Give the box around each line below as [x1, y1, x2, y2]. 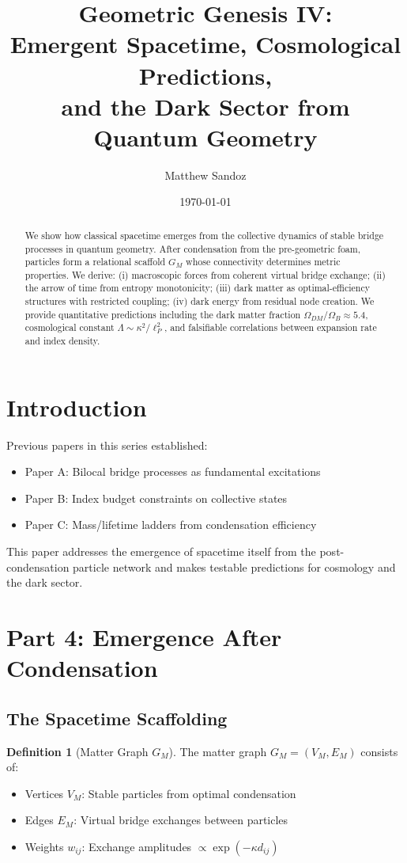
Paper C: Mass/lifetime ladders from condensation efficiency [24, 516, 317, 533]
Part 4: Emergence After [6, 621, 282, 653]
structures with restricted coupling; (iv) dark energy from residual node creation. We [24, 295, 375, 308]
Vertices [24, 785, 64, 801]
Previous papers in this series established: [6, 436, 208, 453]
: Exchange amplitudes [81, 838, 192, 854]
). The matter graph [168, 743, 267, 759]
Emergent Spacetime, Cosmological [9, 28, 401, 60]
